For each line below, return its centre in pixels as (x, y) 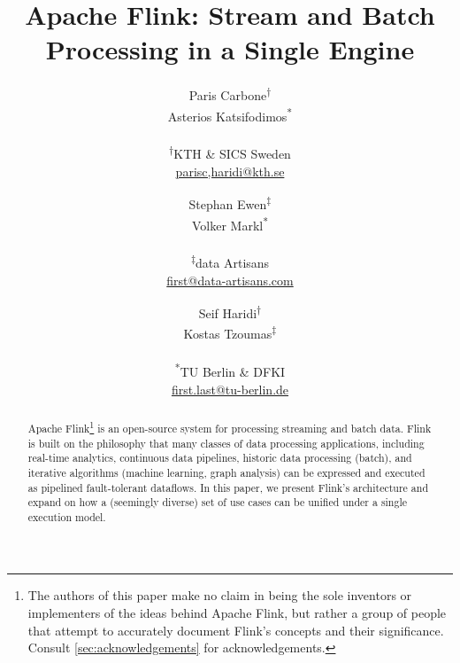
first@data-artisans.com (230, 280)
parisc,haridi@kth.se (230, 171)
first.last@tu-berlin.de (230, 389)
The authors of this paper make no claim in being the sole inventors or (220, 595)
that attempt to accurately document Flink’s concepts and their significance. (236, 630)
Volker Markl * (230, 223)
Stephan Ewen (228, 203)
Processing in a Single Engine (230, 49)
